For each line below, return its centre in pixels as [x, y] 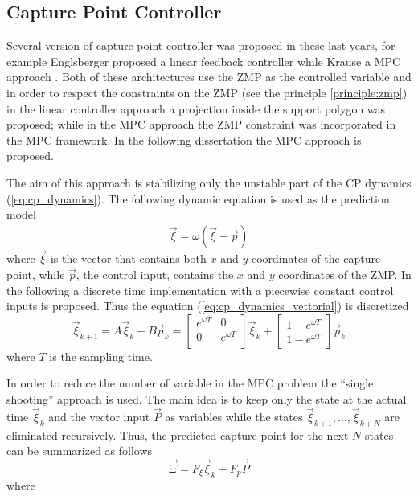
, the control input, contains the [155, 274]
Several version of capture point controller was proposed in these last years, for [201, 45]
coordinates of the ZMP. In [345, 274]
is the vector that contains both [128, 258]
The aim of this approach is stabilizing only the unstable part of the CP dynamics [209, 182]
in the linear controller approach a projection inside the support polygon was [196, 108]
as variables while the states [234, 416]
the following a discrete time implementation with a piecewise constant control [200, 290]
